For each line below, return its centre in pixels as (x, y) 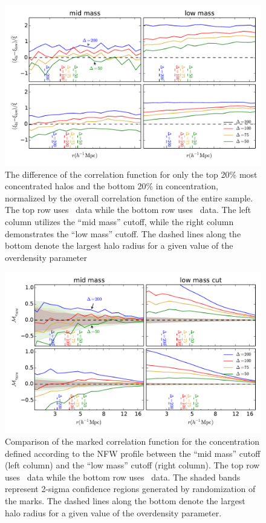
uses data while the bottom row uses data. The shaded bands (123, 477)
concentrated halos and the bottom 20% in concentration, (112, 186)
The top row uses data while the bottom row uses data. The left (128, 210)
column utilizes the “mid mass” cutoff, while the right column (119, 221)
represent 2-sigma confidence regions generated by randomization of (130, 489)
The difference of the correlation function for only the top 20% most (131, 174)
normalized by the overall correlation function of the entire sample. (129, 197)
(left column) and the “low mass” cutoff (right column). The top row (132, 465)
